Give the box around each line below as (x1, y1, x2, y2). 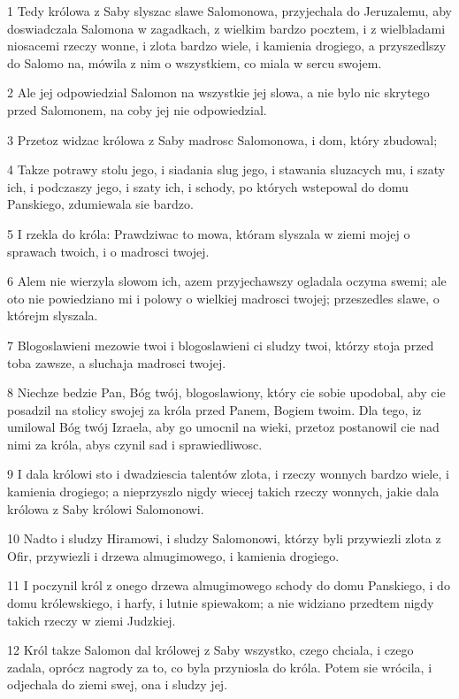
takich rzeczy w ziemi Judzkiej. (7, 611, 176, 629)
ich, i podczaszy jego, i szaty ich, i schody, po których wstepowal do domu (7, 177, 409, 196)
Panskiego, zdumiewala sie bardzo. (7, 195, 194, 213)
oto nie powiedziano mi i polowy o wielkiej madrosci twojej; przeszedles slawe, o (7, 288, 440, 307)
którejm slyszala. (7, 306, 98, 325)
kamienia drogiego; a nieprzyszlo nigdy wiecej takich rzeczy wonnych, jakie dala (7, 482, 440, 501)
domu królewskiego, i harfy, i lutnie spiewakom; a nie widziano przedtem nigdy (7, 594, 434, 612)
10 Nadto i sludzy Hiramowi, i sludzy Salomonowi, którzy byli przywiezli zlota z (7, 529, 441, 548)
